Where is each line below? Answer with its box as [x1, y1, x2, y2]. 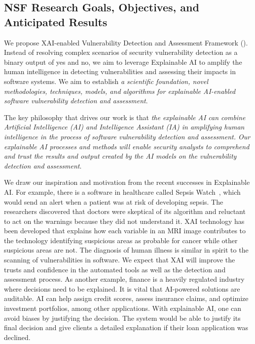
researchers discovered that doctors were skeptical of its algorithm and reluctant [4, 206, 246, 216]
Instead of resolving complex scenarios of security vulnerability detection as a [4, 47, 238, 57]
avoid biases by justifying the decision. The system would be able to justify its [4, 312, 241, 323]
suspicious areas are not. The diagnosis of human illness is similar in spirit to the [4, 245, 249, 255]
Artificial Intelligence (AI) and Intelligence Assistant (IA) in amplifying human [4, 122, 245, 132]
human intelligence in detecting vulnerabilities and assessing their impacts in [4, 66, 236, 77]
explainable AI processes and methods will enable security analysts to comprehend [4, 141, 250, 151]
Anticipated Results [4, 14, 108, 29]
